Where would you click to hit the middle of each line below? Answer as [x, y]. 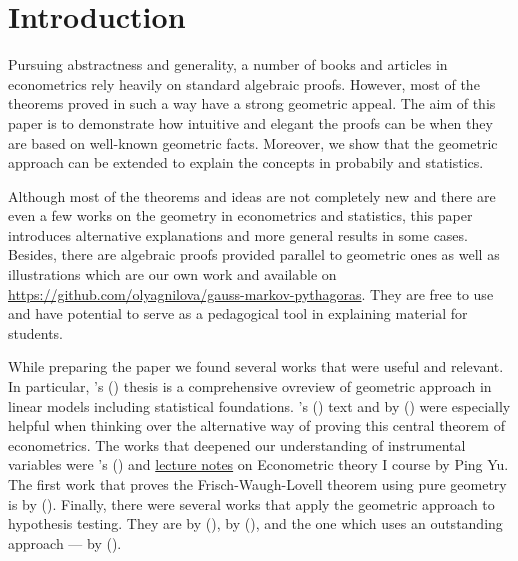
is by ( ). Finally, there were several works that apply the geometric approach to [251, 503]
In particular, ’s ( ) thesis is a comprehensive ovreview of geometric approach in [250, 386]
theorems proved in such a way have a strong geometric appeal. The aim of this [252, 103]
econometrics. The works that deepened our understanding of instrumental [237, 444]
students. [35, 332]
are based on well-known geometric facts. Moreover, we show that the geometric [253, 142]
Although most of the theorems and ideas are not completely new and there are [252, 195]
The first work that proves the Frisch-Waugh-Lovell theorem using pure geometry [257, 484]
